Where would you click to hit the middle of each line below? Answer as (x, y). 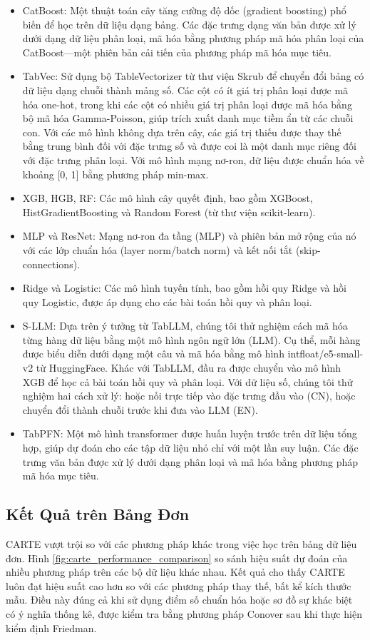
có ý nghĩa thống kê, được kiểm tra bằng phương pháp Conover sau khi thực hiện (184, 613)
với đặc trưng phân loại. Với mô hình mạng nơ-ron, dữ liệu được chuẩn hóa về (193, 159)
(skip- (308, 249)
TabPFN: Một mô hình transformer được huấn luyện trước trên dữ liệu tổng (190, 433)
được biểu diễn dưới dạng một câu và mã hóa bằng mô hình (153, 354)
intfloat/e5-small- (325, 354)
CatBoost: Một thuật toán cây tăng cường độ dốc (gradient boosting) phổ (184, 10)
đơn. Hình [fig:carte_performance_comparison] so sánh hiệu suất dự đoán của (177, 558)
